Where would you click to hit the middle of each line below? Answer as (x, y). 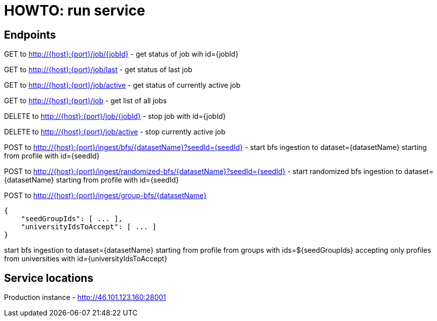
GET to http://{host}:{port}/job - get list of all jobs (85, 101)
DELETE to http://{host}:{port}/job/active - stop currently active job (115, 132)
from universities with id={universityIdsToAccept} (86, 259)
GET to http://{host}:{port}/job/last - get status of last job (98, 70)
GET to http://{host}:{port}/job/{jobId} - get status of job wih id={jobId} (121, 54)
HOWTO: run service (75, 11)
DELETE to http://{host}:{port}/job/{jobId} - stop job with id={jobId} (115, 116)
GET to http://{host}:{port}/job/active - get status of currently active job (122, 85)
